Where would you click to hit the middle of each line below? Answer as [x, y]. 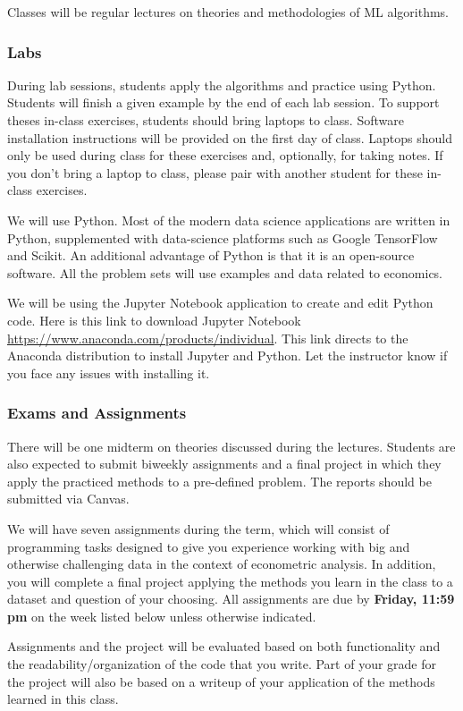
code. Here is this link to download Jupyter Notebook [154, 320]
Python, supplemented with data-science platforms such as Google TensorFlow [223, 237]
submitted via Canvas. [68, 499]
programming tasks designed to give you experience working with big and [209, 546]
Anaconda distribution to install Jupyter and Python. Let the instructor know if [227, 355]
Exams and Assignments [97, 413]
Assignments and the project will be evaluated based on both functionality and [224, 646]
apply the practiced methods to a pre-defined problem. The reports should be [219, 481]
